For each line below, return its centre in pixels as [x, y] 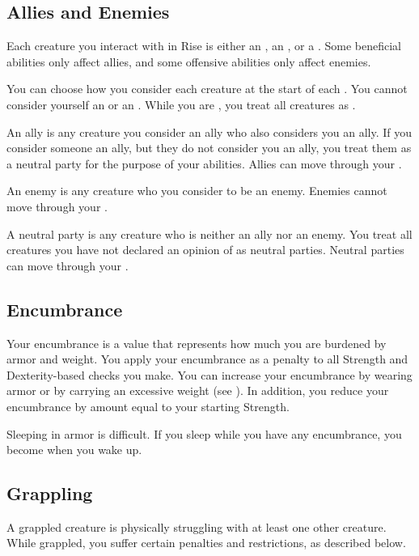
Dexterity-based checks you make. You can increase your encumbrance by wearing [209, 374]
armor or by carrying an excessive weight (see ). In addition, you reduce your [198, 390]
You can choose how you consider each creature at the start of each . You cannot [207, 89]
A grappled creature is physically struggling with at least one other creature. [197, 526]
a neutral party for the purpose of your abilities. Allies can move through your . [204, 163]
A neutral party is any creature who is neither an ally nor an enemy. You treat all [209, 233]
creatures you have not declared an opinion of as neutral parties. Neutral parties [205, 250]
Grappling [50, 493]
